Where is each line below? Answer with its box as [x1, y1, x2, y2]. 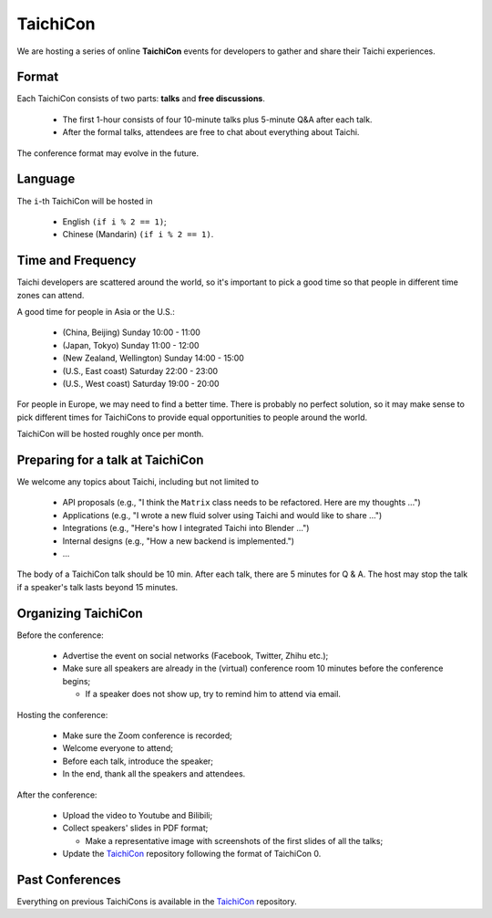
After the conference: [16, 789, 97, 800]
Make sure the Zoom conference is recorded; [62, 730, 232, 741]
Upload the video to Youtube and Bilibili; [62, 809, 213, 820]
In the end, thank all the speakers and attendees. [62, 768, 246, 779]
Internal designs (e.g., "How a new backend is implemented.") [62, 535, 295, 547]
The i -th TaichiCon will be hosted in [16, 195, 153, 206]
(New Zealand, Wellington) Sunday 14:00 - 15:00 [62, 352, 245, 364]
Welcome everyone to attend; [62, 743, 173, 754]
